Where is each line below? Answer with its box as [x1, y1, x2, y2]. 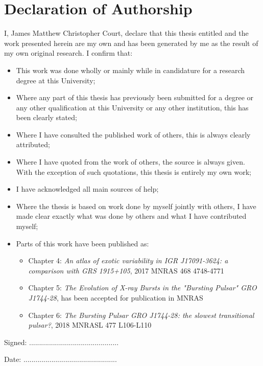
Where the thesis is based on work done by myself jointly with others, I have [16, 200, 256, 211]
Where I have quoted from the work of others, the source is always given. [16, 156, 245, 167]
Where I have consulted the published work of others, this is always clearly [16, 129, 251, 140]
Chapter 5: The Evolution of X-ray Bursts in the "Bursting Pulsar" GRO [28, 282, 257, 293]
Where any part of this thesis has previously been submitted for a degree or [16, 92, 254, 103]
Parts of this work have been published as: [16, 238, 149, 248]
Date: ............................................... [4, 354, 117, 364]
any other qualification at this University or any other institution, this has [16, 102, 249, 112]
